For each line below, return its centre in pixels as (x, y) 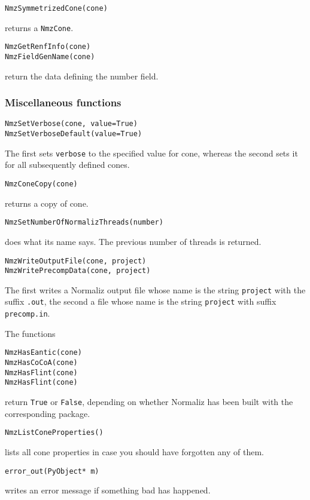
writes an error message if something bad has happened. (108, 490)
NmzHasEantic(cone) (43, 353)
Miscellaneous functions (63, 102)
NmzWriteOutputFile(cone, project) (76, 261)
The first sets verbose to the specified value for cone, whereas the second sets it (151, 153)
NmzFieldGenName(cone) (50, 56)
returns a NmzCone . (39, 27)
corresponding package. (48, 413)
